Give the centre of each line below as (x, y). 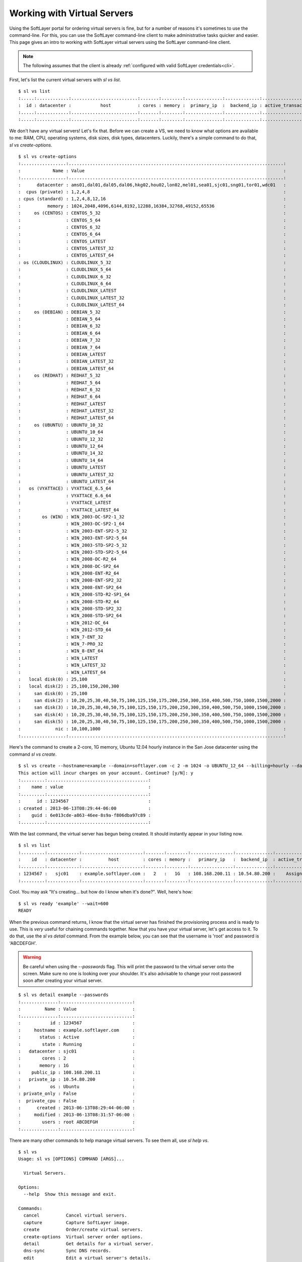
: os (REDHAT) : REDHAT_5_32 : (152, 376)
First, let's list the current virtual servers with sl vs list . (65, 80)
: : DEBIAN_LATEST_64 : (152, 368)
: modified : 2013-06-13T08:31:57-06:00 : (77, 1115)
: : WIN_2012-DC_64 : (152, 623)
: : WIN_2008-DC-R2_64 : (152, 559)
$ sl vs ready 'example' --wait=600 (63, 903)
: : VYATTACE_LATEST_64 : (152, 510)
